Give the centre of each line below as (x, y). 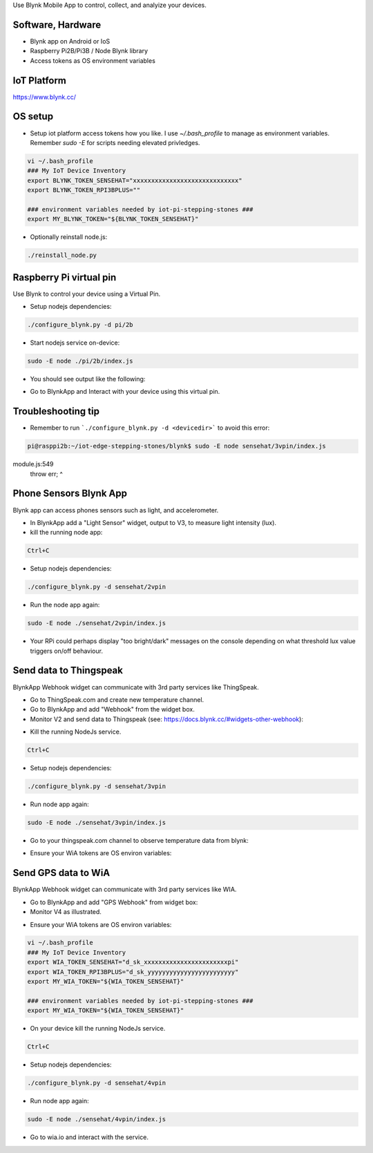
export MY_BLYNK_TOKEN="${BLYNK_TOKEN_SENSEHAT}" (113, 219)
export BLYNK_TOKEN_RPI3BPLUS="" (84, 190)
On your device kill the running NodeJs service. (98, 1029)
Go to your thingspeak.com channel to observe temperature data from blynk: (139, 841)
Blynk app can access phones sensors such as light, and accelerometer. (116, 510)
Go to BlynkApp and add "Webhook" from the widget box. (112, 709)
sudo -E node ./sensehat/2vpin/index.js (96, 623)
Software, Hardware (57, 25)
